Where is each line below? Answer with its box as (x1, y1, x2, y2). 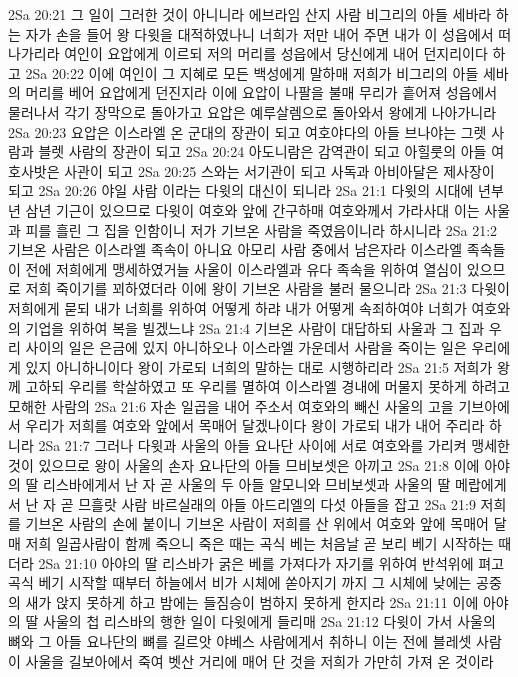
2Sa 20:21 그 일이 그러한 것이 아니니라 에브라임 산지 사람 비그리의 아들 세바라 (8, 4, 492, 24)
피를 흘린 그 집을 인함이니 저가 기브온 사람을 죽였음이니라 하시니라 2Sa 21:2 (25, 219, 498, 240)
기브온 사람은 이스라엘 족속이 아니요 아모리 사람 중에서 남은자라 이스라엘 (8, 239, 463, 260)
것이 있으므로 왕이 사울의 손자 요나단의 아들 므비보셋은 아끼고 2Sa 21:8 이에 (8, 454, 480, 475)
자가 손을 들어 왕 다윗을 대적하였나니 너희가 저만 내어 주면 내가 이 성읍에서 (25, 23, 494, 44)
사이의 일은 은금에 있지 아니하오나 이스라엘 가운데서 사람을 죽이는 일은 (25, 337, 467, 358)
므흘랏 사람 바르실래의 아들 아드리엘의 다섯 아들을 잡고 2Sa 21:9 (78, 493, 476, 514)
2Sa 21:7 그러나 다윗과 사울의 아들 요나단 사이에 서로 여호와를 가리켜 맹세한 (38, 435, 510, 456)
